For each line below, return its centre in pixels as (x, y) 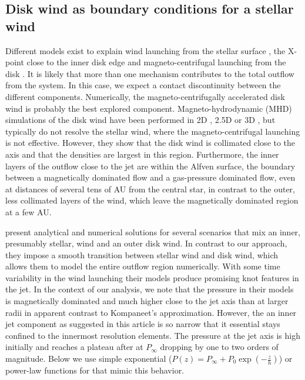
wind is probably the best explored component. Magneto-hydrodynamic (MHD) (149, 108)
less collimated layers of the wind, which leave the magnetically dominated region (152, 200)
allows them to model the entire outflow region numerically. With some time (143, 266)
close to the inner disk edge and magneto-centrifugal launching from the (156, 62)
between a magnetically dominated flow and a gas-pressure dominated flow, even (150, 177)
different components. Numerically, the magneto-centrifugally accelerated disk (145, 96)
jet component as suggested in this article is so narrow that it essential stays (143, 324)
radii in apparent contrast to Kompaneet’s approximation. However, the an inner (151, 312)
